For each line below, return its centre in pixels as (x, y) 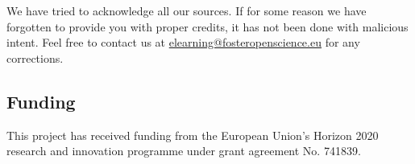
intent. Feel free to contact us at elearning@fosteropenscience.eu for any (183, 42)
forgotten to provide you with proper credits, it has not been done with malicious (207, 26)
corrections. (35, 57)
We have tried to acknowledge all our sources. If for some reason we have (187, 10)
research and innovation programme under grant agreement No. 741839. (184, 151)
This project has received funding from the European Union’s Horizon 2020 (193, 135)
